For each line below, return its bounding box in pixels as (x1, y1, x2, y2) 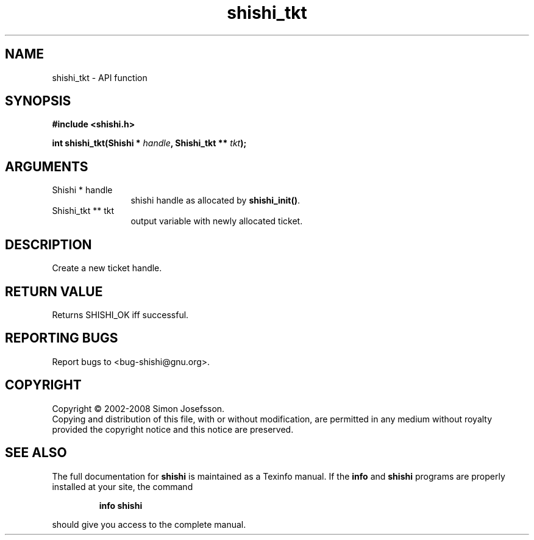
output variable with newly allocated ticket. (130, 216, 303, 227)
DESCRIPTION (5, 236, 92, 252)
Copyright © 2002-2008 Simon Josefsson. (52, 403, 225, 414)
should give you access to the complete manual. (52, 519, 246, 530)
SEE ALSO (5, 445, 67, 461)
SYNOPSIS (5, 93, 71, 109)
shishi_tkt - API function (52, 72, 148, 83)
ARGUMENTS (5, 158, 88, 174)
